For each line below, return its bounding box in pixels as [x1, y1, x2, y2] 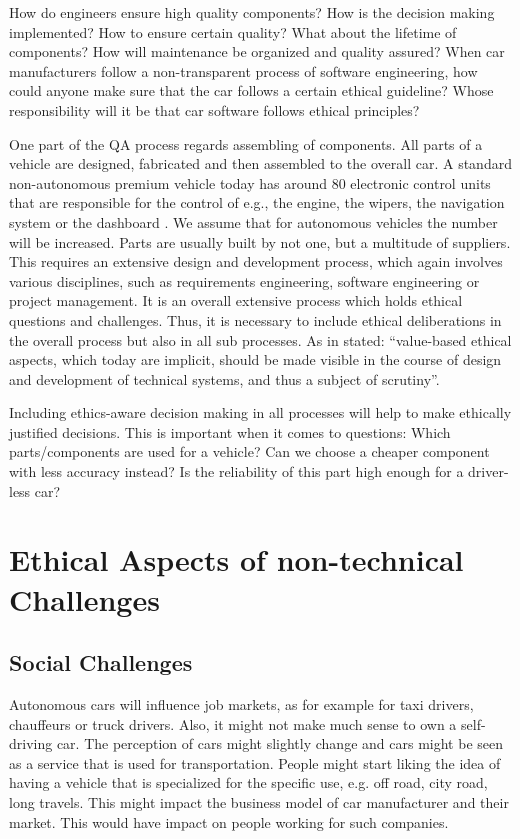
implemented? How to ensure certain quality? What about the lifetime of [9, 21, 457, 42]
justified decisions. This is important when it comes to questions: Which [9, 421, 451, 442]
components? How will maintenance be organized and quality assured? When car [9, 41, 505, 62]
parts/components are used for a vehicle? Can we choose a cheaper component [9, 441, 490, 462]
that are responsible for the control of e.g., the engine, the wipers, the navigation [9, 192, 505, 213]
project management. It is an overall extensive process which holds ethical [9, 290, 463, 311]
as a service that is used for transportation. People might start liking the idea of [9, 752, 501, 773]
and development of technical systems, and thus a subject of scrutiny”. [9, 368, 440, 389]
